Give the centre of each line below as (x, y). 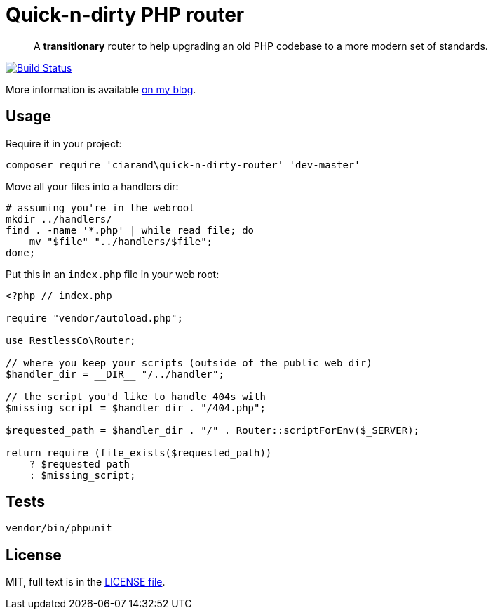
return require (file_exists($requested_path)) (139, 452)
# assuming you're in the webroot (100, 207)
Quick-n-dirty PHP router (125, 15)
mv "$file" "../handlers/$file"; (121, 241)
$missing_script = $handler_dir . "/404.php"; (136, 408)
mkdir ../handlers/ (59, 219)
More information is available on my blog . (101, 89)
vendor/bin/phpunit (59, 528)
